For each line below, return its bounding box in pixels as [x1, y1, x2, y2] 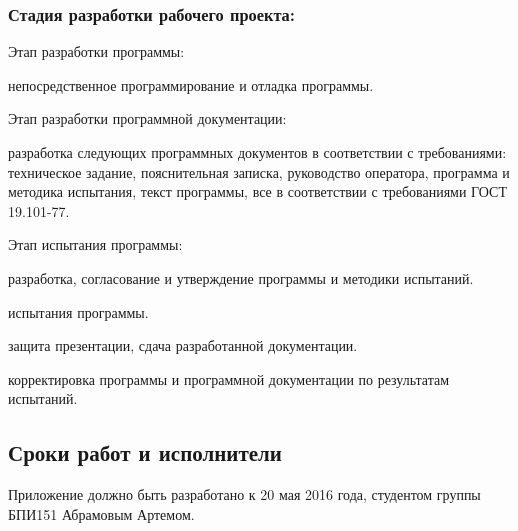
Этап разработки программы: [8, 41, 185, 62]
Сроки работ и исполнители [8, 437, 282, 468]
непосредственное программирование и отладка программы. [8, 74, 374, 95]
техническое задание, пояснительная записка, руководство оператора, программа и [8, 161, 510, 182]
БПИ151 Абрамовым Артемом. [8, 503, 195, 524]
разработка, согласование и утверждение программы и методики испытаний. [8, 267, 474, 288]
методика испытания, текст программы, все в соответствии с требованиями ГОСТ [8, 181, 507, 202]
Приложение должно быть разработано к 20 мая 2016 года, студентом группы [8, 484, 481, 505]
